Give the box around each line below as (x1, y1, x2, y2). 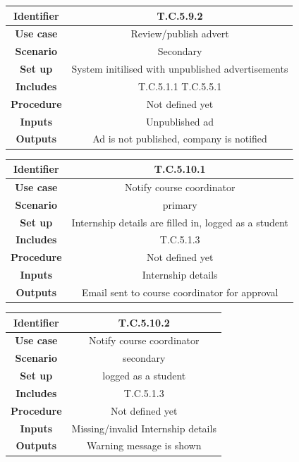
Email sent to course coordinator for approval (81, 284, 279, 299)
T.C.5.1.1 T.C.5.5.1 (138, 78, 222, 93)
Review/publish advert (130, 26, 229, 41)
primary (162, 197, 197, 212)
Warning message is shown (86, 438, 202, 453)
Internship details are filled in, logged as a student (71, 214, 288, 229)
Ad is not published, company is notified (92, 131, 267, 146)
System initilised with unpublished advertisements (71, 61, 288, 76)
